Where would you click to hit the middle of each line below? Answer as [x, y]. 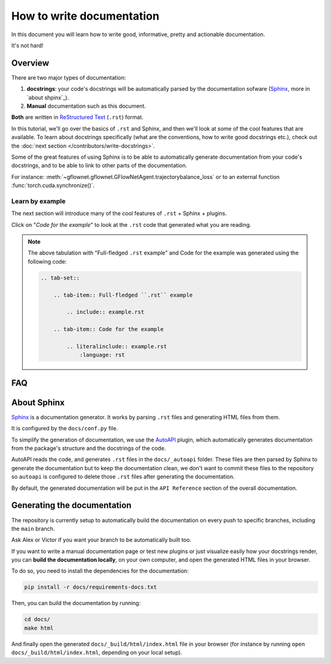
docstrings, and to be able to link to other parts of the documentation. [99, 166]
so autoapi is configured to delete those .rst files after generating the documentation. [123, 477]
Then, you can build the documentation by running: [76, 603]
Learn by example [39, 201]
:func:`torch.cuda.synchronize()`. [53, 185]
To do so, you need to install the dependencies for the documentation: [100, 571]
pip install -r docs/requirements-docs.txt [91, 587]
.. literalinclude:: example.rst [117, 346]
